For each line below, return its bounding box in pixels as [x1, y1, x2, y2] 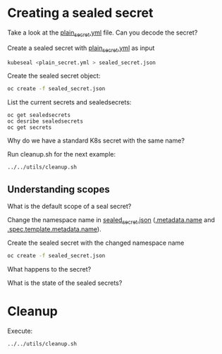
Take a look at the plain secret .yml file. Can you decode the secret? [7, 28, 198, 38]
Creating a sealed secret [7, 5, 154, 21]
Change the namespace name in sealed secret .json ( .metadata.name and [7, 215, 215, 226]
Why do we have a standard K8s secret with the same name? [7, 136, 185, 145]
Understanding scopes [7, 183, 111, 195]
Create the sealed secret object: [7, 72, 101, 80]
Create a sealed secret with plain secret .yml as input [7, 44, 155, 54]
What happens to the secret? [7, 264, 92, 273]
